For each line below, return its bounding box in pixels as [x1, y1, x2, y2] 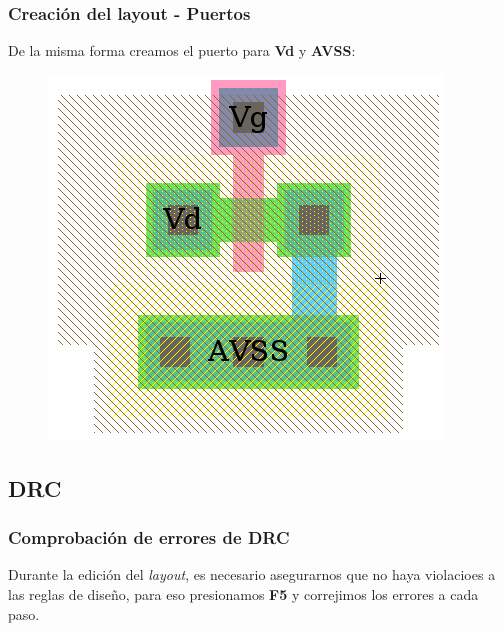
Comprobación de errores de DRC [8, 525, 290, 550]
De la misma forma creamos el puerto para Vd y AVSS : [8, 40, 356, 61]
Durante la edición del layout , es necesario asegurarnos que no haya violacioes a [8, 564, 496, 585]
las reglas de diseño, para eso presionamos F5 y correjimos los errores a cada [8, 584, 479, 604]
